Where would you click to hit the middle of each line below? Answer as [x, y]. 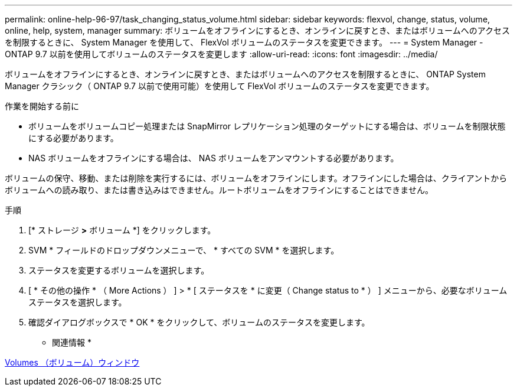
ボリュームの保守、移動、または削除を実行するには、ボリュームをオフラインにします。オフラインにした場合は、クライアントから [256, 178]
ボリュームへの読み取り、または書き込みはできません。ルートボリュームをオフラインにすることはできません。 [219, 190]
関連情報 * [72, 342]
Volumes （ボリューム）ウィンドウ [72, 362]
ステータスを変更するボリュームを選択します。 [119, 270]
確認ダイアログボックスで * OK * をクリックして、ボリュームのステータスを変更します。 [199, 322]
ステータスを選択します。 [78, 302]
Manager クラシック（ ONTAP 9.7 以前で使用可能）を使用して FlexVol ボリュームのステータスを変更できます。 [220, 86]
